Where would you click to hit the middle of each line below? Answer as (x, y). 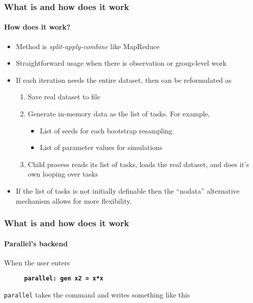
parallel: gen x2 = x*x (64, 279)
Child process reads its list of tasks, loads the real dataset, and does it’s (139, 164)
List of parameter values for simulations (101, 147)
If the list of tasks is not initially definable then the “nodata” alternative (128, 190)
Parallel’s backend (36, 243)
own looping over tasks (63, 174)
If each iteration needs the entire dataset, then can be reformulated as (124, 80)
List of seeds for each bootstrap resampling (106, 130)
